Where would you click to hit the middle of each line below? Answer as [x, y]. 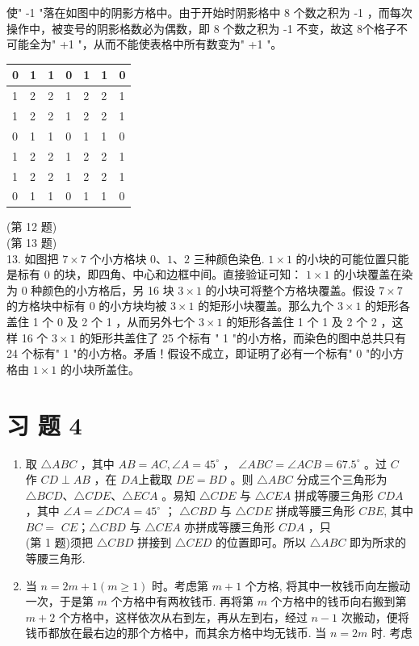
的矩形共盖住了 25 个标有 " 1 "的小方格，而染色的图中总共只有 [243, 337]
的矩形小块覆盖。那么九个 [266, 306]
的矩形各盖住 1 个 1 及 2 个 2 [302, 321]
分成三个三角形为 [342, 479]
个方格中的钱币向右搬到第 [339, 601]
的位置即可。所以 [261, 542]
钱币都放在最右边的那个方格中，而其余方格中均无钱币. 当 [176, 633]
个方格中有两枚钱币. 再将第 [182, 601]
